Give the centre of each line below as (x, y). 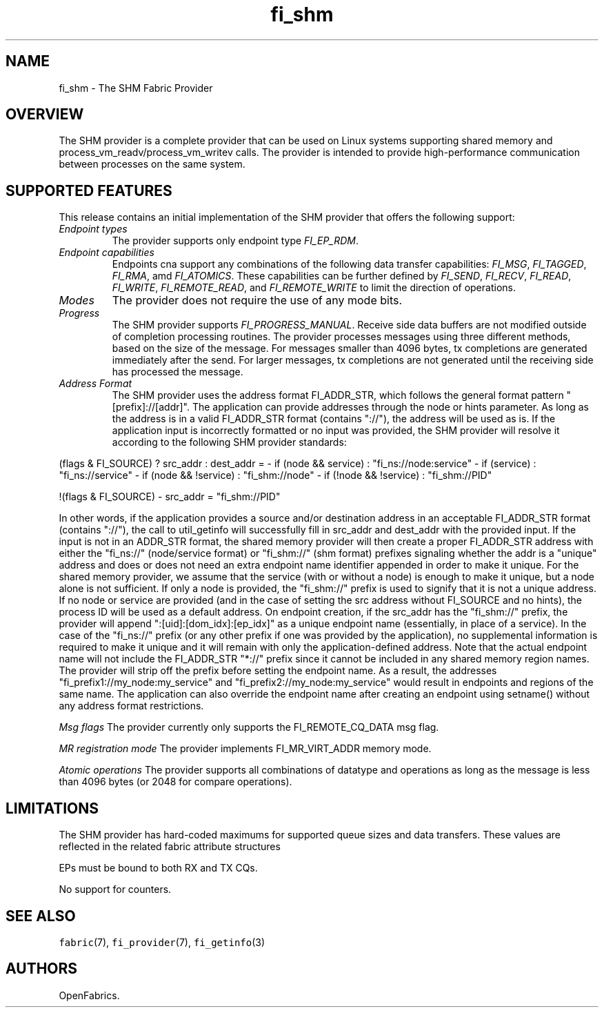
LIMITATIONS (52, 808)
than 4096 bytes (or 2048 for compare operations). (175, 782)
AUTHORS (42, 969)
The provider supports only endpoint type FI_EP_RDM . (235, 241)
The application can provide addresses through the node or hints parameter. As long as (390, 407)
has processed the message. (178, 372)
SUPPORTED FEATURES (89, 190)
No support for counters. (115, 889)
